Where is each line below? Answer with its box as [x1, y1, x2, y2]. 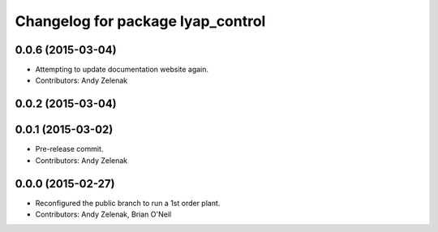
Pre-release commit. [35, 144, 104, 154]
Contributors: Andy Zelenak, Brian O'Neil [35, 209, 172, 219]
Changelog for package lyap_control [15, 12, 266, 30]
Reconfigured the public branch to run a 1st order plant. [35, 198, 221, 208]
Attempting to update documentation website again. [35, 65, 209, 75]
